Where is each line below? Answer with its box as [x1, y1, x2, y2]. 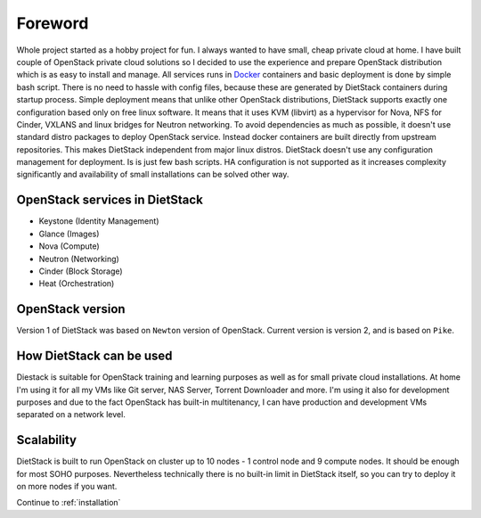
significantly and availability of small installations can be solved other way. [16, 169, 289, 180]
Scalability [16, 432, 77, 448]
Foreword [16, 13, 89, 33]
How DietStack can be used [16, 349, 173, 364]
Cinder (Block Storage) [38, 266, 124, 276]
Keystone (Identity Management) [38, 216, 159, 226]
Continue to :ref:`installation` [16, 497, 121, 508]
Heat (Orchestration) [38, 278, 115, 289]
